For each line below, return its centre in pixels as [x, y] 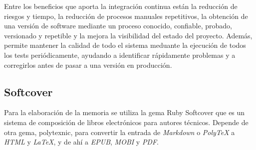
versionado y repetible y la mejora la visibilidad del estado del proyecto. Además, [128, 35]
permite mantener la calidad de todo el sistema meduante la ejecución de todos [125, 45]
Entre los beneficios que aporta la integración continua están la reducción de [121, 6]
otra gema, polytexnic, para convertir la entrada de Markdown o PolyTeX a [120, 132]
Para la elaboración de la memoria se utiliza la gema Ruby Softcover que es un [125, 112]
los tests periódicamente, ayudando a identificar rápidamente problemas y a [120, 55]
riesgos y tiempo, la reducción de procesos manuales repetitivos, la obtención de [126, 16]
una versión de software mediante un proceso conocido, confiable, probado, [118, 26]
